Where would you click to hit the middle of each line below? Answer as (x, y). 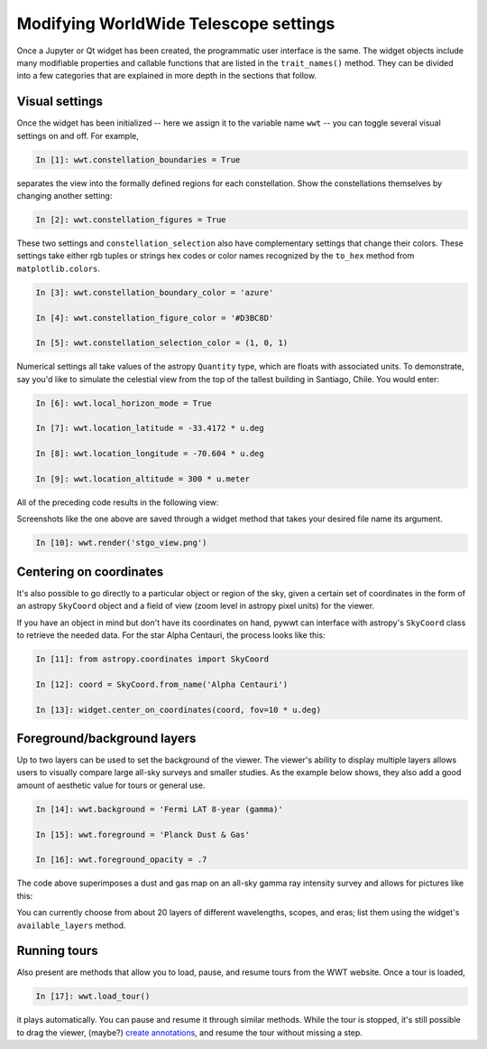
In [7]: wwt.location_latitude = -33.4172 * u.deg (150, 428)
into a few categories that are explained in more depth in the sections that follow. (167, 76)
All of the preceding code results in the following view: (118, 502)
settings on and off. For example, (78, 136)
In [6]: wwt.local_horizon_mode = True (124, 403)
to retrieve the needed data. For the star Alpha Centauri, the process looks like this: (171, 635)
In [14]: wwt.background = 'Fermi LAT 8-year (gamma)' (159, 809)
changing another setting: (64, 195)
